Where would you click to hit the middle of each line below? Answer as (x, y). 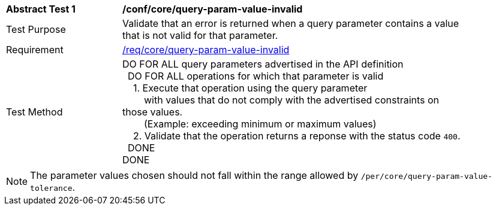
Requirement (35, 50)
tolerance (51, 188)
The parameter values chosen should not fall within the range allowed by (194, 175)
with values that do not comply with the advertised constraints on (292, 100)
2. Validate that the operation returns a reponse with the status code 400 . (297, 136)
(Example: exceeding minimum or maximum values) (260, 124)
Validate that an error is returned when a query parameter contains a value (291, 23)
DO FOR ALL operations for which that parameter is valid (256, 76)
